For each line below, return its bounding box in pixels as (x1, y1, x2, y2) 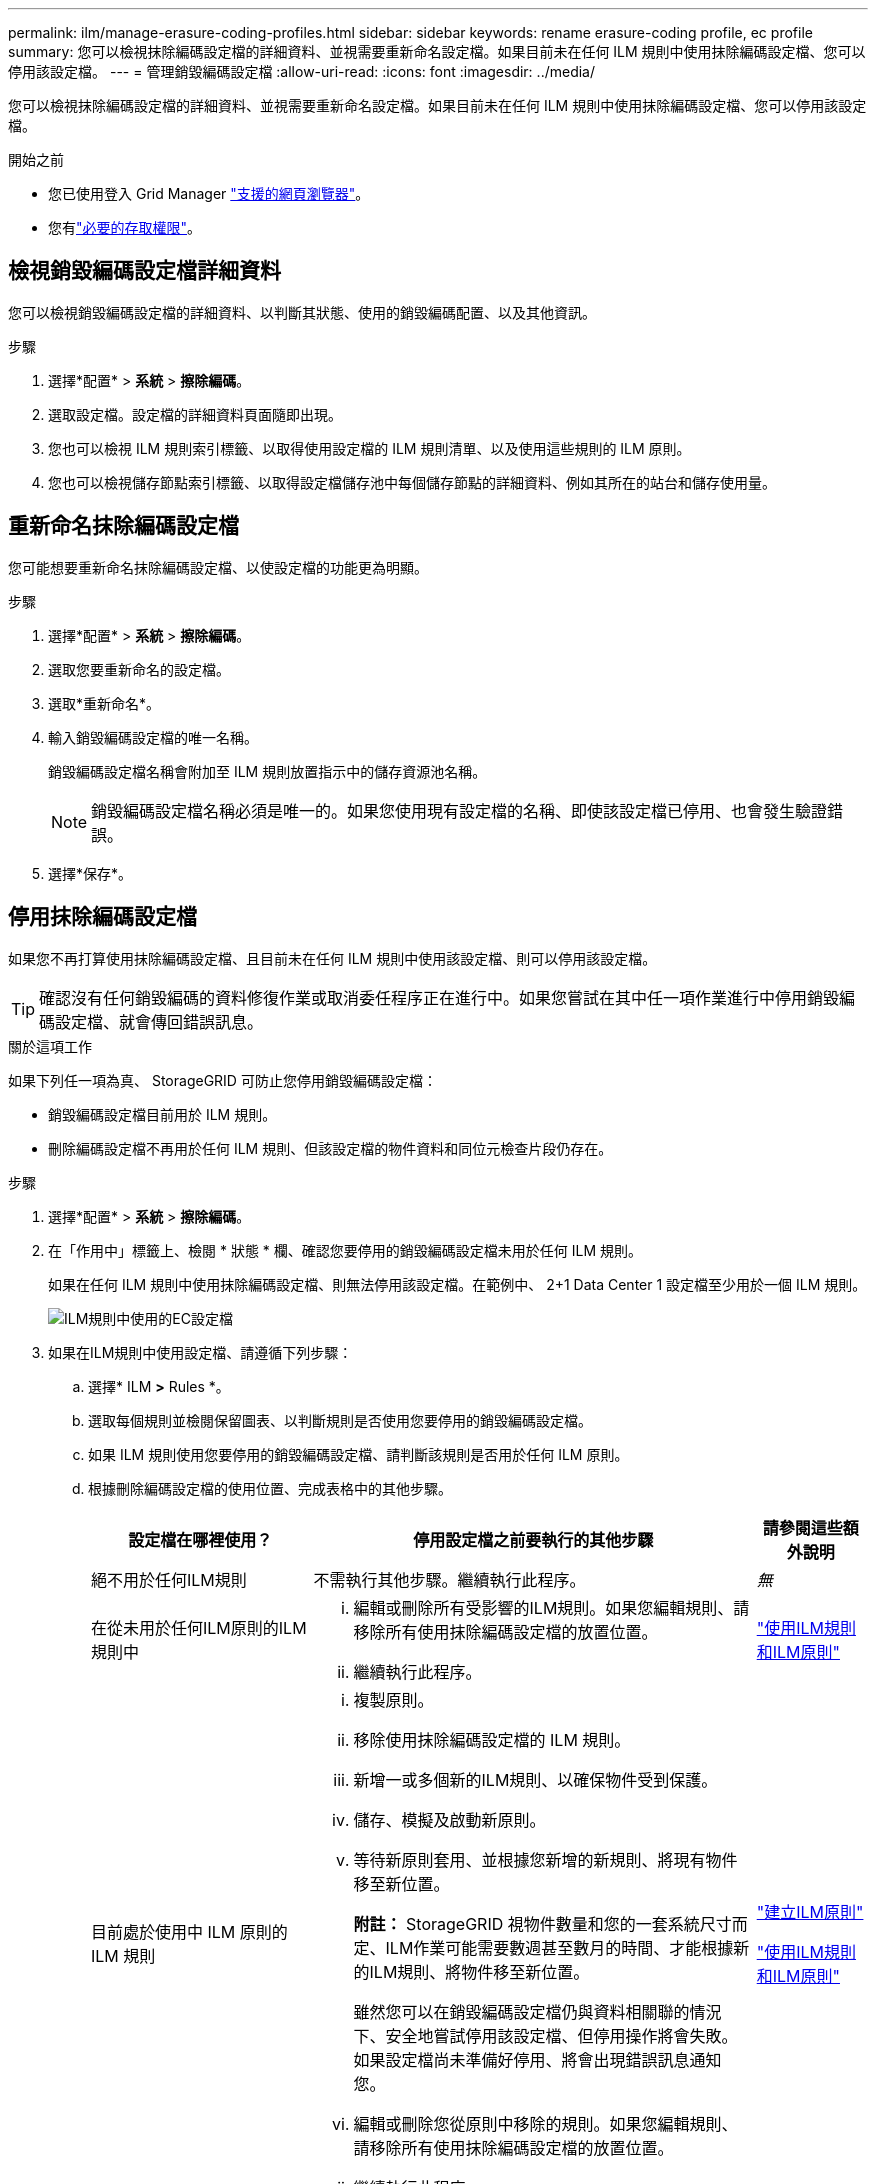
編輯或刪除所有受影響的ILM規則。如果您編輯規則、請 (353, 1597, 750, 1618)
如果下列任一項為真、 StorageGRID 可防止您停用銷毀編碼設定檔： (8, 1071, 437, 1089)
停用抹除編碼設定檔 (8, 904, 197, 930)
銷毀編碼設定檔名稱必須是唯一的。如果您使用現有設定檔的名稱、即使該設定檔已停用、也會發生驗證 (91, 800, 828, 821)
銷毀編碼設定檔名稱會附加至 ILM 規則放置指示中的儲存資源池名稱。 (48, 762, 487, 780)
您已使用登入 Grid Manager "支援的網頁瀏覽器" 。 (48, 185, 370, 202)
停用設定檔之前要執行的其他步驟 (413, 1529, 654, 1550)
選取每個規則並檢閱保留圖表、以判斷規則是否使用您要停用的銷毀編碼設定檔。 (88, 1411, 592, 1429)
